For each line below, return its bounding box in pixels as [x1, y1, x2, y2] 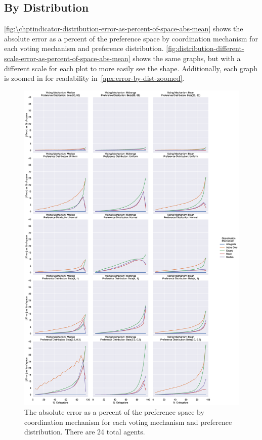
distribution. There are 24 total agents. [24, 426, 145, 437]
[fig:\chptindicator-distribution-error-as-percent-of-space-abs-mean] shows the [4, 23, 243, 34]
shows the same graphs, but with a [133, 53, 241, 63]
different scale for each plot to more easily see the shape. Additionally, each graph [4, 63, 257, 73]
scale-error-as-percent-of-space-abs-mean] [4, 53, 130, 63]
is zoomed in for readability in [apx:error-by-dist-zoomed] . [4, 73, 185, 83]
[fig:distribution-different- [166, 43, 244, 54]
